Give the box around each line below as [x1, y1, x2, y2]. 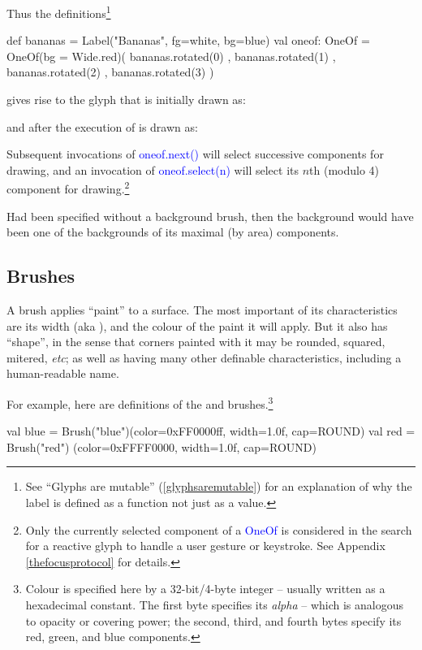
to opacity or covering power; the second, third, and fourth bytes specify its [25, 612, 402, 629]
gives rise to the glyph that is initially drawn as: [6, 91, 246, 108]
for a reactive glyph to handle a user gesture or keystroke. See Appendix [25, 537, 385, 554]
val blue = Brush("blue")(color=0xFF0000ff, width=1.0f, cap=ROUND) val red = [6, 422, 416, 440]
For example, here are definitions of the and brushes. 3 [6, 393, 273, 412]
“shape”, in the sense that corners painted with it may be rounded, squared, [6, 333, 385, 350]
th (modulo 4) [309, 161, 380, 178]
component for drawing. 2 [6, 178, 130, 197]
